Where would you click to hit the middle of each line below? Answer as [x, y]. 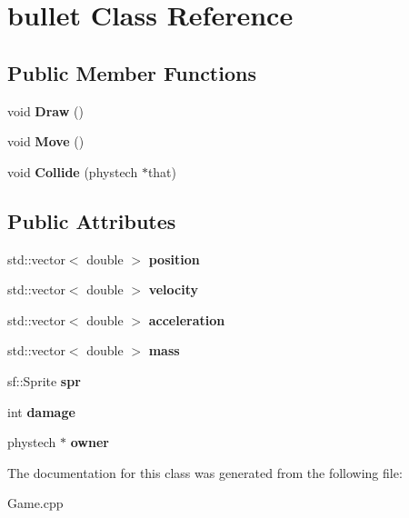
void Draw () [45, 110]
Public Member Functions [132, 72]
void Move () [46, 141]
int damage [41, 411]
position [174, 259]
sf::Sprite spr [44, 380]
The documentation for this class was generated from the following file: [205, 472]
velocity [174, 289]
